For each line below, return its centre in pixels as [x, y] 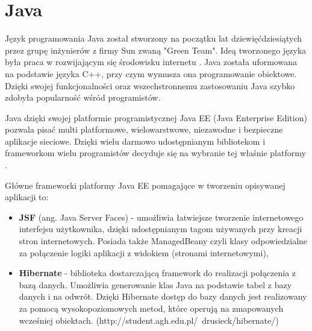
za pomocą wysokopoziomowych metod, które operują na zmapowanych [151, 308]
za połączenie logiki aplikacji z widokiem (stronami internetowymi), [144, 252]
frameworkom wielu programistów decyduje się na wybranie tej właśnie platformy [155, 153]
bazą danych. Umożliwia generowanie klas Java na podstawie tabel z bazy [155, 284]
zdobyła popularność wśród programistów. [83, 97]
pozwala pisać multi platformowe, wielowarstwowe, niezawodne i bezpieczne [144, 129]
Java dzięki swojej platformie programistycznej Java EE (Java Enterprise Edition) [156, 117]
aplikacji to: [27, 197]
